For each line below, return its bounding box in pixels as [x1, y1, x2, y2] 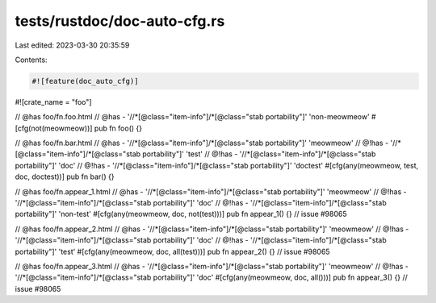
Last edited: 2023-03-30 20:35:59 [15, 40, 130, 50]
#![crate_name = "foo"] [15, 97, 92, 106]
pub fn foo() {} [94, 123, 143, 133]
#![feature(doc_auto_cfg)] [31, 77, 139, 85]
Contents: [15, 55, 48, 64]
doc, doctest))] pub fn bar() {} [15, 172, 115, 181]
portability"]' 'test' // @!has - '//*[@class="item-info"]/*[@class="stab [142, 149, 376, 159]
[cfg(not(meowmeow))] [15, 123, 93, 133]
